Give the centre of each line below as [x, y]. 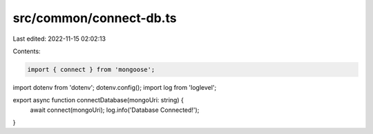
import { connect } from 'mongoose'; [91, 69]
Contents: [27, 51]
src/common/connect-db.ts [95, 18]
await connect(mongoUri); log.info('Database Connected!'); [115, 110]
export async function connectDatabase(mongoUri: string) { [98, 100]
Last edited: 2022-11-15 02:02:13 [59, 39]
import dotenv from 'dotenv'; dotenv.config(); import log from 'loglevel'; [115, 87]
